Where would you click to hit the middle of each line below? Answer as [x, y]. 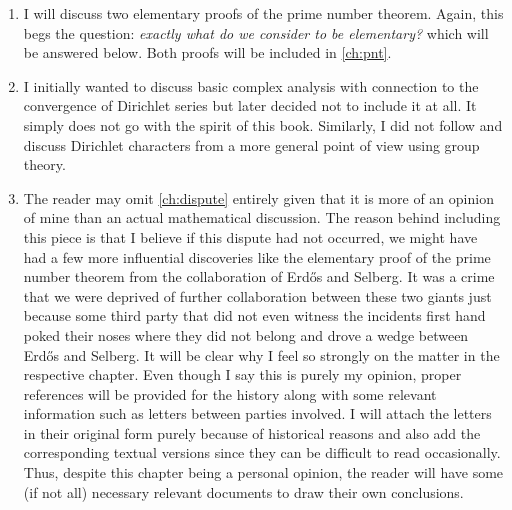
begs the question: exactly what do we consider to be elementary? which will [256, 32]
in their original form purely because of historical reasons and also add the [252, 432]
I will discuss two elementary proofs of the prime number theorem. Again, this [263, 13]
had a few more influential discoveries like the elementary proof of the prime [257, 256]
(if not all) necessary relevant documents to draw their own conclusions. [243, 491]
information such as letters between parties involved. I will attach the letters [257, 413]
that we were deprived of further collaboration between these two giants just [257, 295]
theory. [44, 164]
